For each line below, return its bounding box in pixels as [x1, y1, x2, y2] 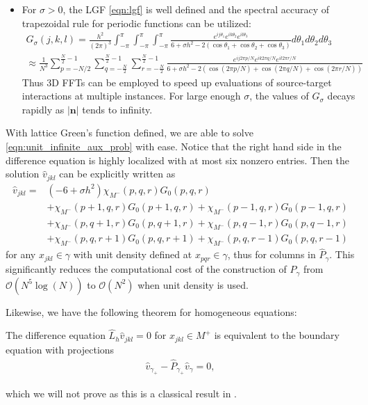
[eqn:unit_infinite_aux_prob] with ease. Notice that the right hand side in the [6, 139, 342, 154]
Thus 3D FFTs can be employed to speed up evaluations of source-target [22, 74, 332, 89]
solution [6, 166, 40, 181]
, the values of [249, 88, 309, 103]
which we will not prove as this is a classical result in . [6, 386, 237, 401]
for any [6, 247, 36, 262]
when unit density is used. [137, 277, 249, 292]
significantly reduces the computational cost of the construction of [6, 262, 287, 276]
